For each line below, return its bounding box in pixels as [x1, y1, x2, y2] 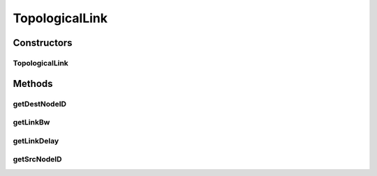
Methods [13, 77, 53, 90]
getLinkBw [13, 118, 50, 127]
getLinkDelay [13, 136, 59, 145]
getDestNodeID [13, 99, 66, 109]
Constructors [13, 37, 73, 49]
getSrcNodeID [13, 154, 62, 164]
